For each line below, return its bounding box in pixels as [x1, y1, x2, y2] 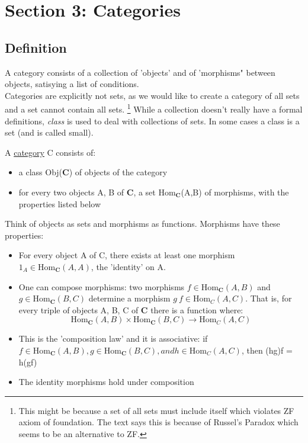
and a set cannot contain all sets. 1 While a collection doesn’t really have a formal [5, 101, 303, 115]
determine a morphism [88, 292, 171, 304]
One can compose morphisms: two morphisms [18, 280, 185, 293]
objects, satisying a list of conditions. [5, 78, 139, 90]
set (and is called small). [5, 126, 94, 139]
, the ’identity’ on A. [91, 260, 166, 272]
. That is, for [245, 292, 292, 304]
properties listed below [18, 197, 101, 210]
